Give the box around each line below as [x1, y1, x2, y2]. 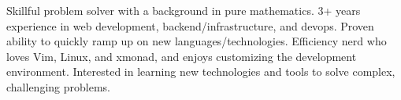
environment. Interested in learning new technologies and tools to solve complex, [6, 63, 395, 80]
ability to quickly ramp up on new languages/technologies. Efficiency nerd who [6, 33, 387, 49]
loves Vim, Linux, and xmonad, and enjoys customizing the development [6, 48, 357, 64]
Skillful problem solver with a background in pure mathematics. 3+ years [6, 2, 361, 18]
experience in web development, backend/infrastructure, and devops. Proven [6, 17, 374, 34]
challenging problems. [6, 78, 110, 95]
